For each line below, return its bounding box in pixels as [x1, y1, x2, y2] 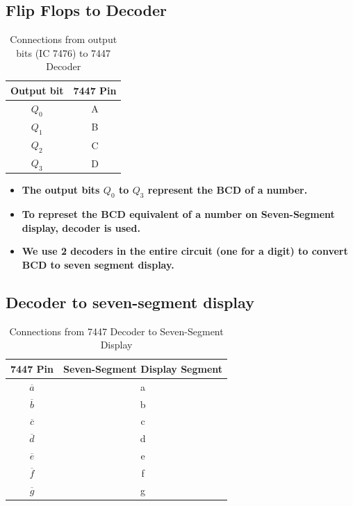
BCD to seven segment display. [22, 257, 174, 271]
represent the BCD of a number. [147, 183, 308, 197]
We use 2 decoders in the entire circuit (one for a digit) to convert [22, 244, 348, 258]
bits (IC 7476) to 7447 [16, 45, 111, 60]
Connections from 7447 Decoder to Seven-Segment [9, 323, 224, 338]
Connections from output [10, 32, 117, 47]
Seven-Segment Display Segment [63, 361, 223, 376]
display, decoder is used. [22, 220, 140, 235]
